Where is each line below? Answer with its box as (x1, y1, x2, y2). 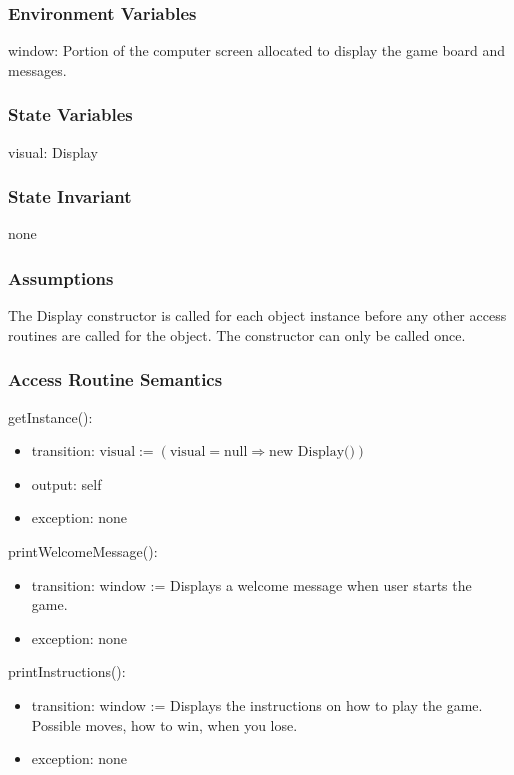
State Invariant (8, 184, 132, 209)
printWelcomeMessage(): (8, 541, 158, 562)
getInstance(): (8, 406, 93, 427)
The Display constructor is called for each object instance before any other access (8, 305, 507, 326)
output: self (31, 473, 102, 494)
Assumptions (8, 265, 114, 290)
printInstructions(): (8, 661, 126, 682)
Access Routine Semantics (8, 367, 223, 392)
